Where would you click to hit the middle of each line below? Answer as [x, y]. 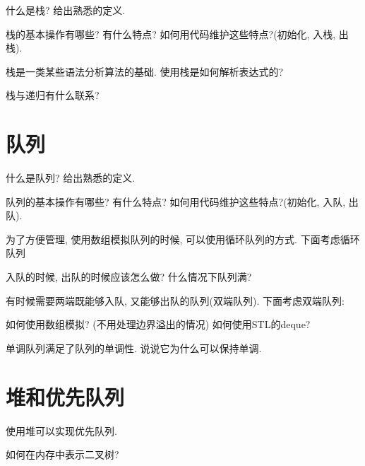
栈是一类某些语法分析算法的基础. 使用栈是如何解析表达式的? [145, 71]
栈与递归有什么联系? [53, 95]
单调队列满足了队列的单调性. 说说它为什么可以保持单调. [134, 348]
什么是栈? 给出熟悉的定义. [66, 10]
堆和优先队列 [65, 396]
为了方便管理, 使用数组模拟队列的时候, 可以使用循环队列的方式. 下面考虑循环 [183, 239]
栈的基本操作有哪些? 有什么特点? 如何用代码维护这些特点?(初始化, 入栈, [171, 34]
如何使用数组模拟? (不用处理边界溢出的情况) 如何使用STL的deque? [158, 324]
